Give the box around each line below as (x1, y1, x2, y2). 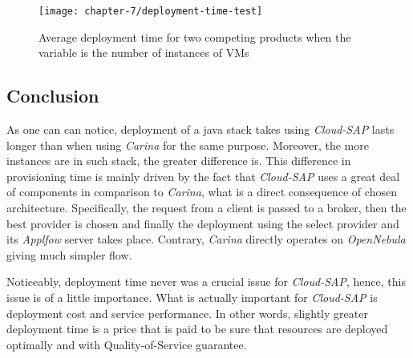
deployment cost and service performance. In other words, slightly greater (6, 304, 368, 321)
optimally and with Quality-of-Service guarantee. (6, 336, 247, 352)
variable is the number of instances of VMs (38, 44, 249, 61)
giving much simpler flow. (6, 246, 132, 263)
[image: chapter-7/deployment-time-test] (38, 6, 263, 17)
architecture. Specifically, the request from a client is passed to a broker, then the (6, 199, 407, 216)
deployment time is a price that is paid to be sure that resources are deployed (6, 320, 388, 337)
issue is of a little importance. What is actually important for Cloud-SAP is (6, 288, 378, 305)
